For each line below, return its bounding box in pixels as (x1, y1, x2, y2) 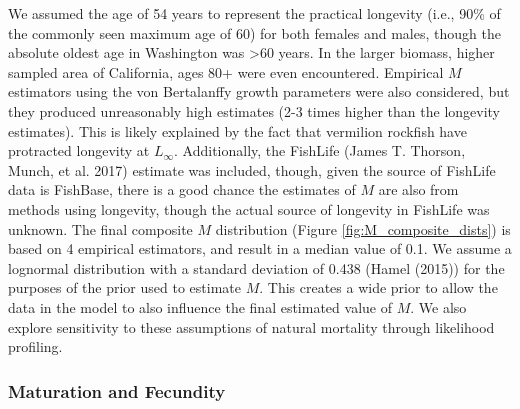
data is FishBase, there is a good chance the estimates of (8, 179, 356, 200)
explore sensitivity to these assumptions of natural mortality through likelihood (8, 316, 495, 337)
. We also (410, 296, 467, 317)
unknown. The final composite (8, 218, 193, 239)
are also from (378, 179, 459, 200)
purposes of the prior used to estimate (8, 277, 241, 298)
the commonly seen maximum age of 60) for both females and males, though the (8, 22, 501, 43)
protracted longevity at (8, 140, 150, 161)
